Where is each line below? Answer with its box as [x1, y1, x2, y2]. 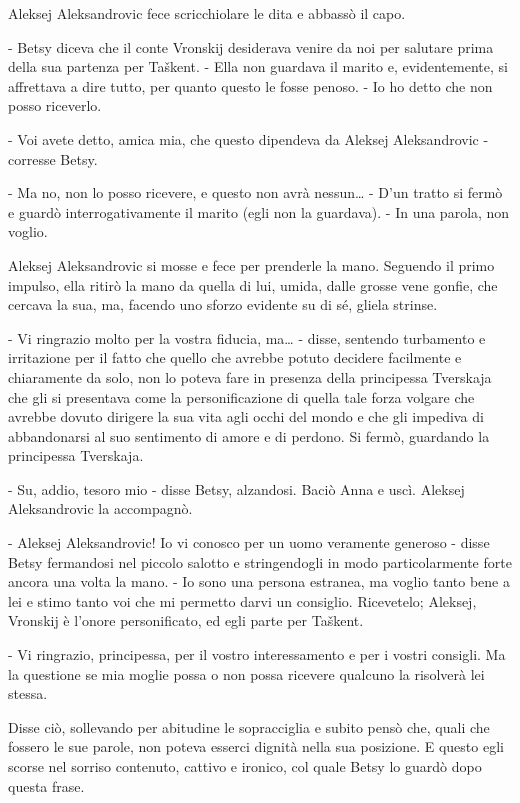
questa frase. [8, 775, 85, 796]
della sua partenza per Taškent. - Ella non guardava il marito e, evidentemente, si [8, 56, 508, 77]
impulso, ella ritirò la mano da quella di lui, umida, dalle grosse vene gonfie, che [8, 274, 498, 295]
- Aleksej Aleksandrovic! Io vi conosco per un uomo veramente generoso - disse [8, 532, 490, 553]
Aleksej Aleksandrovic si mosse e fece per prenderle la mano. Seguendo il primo [8, 254, 495, 275]
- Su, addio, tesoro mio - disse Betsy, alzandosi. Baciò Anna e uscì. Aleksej [8, 478, 465, 499]
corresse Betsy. [8, 148, 98, 169]
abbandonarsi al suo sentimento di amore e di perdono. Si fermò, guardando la [8, 425, 490, 446]
